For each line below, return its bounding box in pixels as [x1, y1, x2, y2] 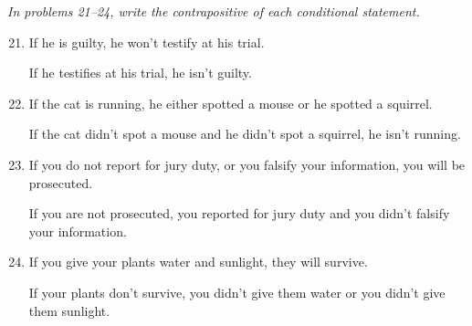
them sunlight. [28, 300, 110, 320]
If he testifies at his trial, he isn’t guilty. [28, 63, 252, 82]
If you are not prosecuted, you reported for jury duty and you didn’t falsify [28, 204, 450, 223]
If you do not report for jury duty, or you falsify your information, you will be [28, 154, 466, 174]
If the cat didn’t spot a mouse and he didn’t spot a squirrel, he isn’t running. [28, 124, 461, 143]
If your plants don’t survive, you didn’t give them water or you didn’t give [28, 282, 446, 301]
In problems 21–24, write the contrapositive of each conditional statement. [7, 2, 420, 20]
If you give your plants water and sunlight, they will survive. [28, 252, 368, 271]
